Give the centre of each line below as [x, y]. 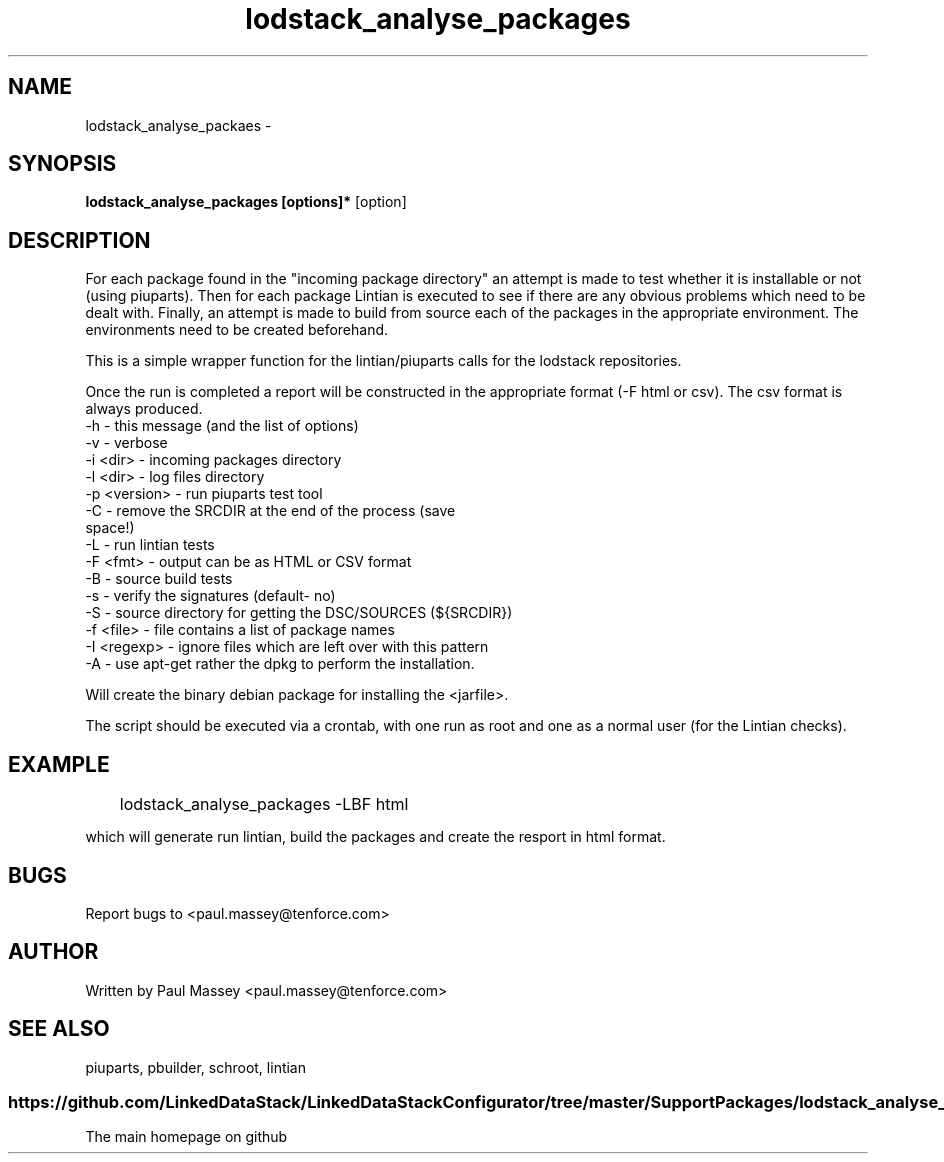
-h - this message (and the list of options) [222, 426]
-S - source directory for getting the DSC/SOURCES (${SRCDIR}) [299, 613]
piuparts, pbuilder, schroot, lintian [195, 1067]
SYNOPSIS [62, 164]
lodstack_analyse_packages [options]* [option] [246, 202]
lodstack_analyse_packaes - [178, 125]
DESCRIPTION [79, 240]
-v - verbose [126, 443]
